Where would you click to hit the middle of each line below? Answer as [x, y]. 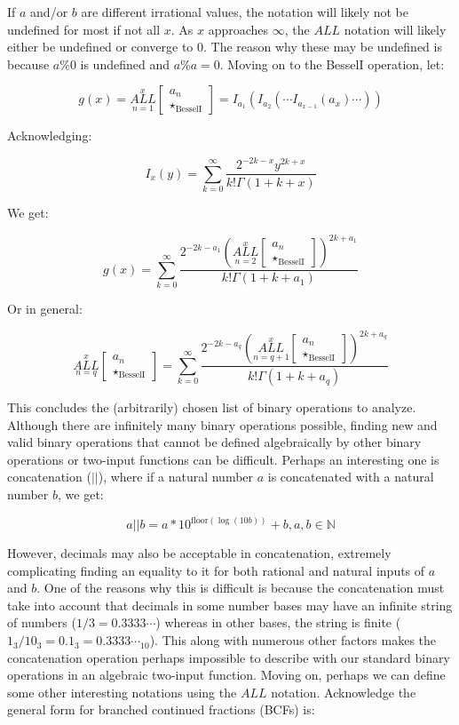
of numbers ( [42, 622]
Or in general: [45, 309]
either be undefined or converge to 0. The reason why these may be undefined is [225, 47]
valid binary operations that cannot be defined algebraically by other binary [214, 442]
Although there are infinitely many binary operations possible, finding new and [222, 424]
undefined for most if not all [84, 29]
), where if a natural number [176, 477]
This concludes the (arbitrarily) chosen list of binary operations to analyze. [212, 407]
